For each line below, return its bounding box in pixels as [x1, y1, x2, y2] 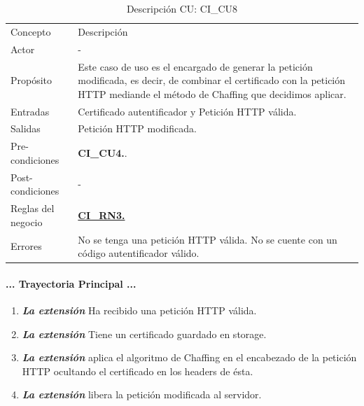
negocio [10, 214, 43, 229]
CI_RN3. [78, 207, 125, 222]
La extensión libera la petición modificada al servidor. [22, 387, 262, 402]
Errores [10, 239, 42, 253]
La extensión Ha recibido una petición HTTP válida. [22, 303, 257, 318]
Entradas [10, 104, 50, 118]
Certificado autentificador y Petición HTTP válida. [78, 104, 297, 118]
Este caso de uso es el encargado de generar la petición [78, 59, 313, 73]
